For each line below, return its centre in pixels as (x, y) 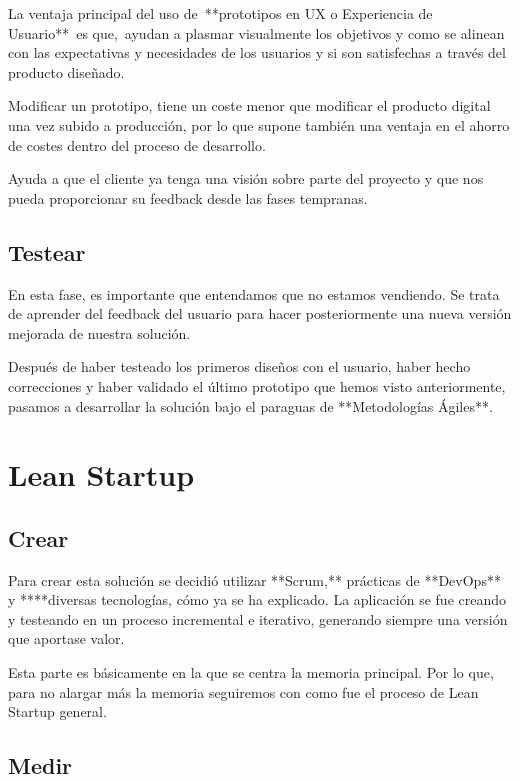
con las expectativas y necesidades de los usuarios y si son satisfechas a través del (257, 52)
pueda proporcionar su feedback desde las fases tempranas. (188, 197)
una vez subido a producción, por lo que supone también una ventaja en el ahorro (259, 124)
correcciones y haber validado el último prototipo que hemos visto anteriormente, (257, 385)
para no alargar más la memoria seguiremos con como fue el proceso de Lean (243, 691)
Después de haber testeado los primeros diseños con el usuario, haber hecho (239, 366)
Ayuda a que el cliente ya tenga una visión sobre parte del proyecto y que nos (246, 178)
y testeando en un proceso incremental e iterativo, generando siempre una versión (258, 618)
